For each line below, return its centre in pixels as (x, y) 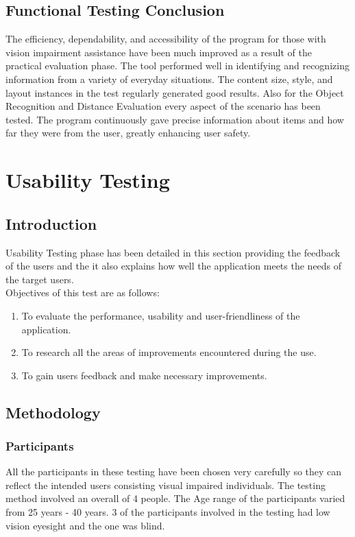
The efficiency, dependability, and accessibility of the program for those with (166, 39)
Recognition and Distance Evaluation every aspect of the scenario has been (163, 106)
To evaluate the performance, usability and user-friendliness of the (161, 315)
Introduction (51, 223)
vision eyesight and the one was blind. (85, 525)
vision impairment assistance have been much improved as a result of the (159, 52)
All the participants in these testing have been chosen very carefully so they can (174, 472)
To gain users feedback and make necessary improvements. (144, 375)
